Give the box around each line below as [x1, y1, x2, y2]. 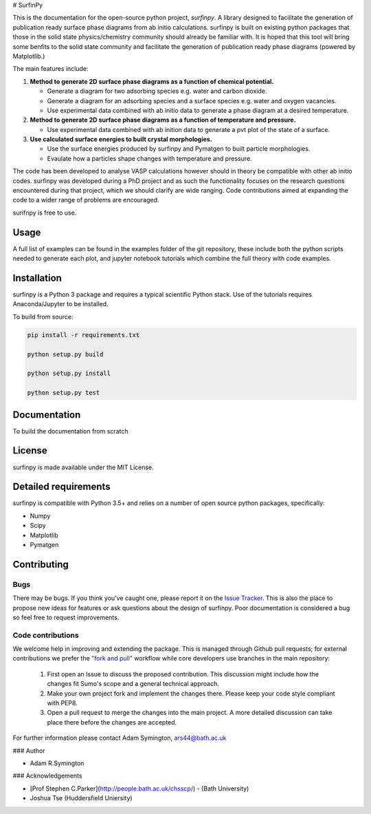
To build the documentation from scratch [12, 427, 128, 435]
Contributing [12, 558, 69, 570]
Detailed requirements [12, 481, 111, 493]
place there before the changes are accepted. [47, 718, 177, 726]
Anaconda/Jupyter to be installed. [12, 300, 109, 308]
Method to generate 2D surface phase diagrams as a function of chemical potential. [30, 77, 274, 85]
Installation [12, 272, 62, 283]
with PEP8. [47, 699, 78, 707]
